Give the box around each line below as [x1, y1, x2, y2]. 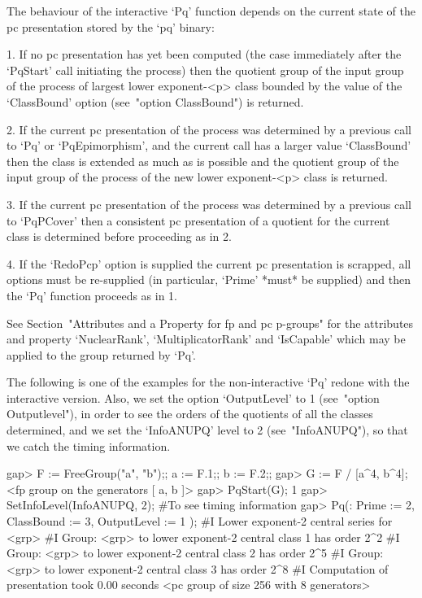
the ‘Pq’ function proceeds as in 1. [7, 286, 178, 303]
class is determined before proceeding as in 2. [7, 228, 232, 245]
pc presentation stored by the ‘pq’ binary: [7, 18, 215, 35]
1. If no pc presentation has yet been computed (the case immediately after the [7, 46, 402, 63]
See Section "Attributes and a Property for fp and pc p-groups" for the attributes [7, 314, 414, 331]
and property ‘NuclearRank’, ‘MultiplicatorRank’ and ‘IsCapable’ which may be [7, 330, 406, 347]
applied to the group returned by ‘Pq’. [7, 346, 196, 363]
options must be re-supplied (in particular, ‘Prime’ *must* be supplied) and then [7, 271, 411, 288]
